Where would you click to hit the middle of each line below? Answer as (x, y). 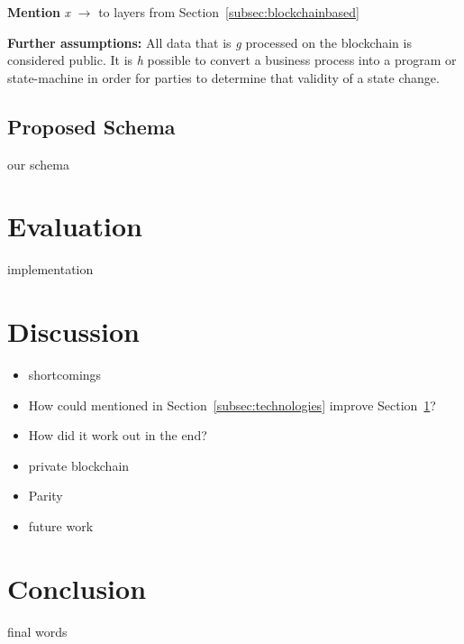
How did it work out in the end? (118, 435)
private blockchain (79, 465)
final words (37, 631)
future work (61, 525)
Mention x (39, 12)
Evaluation (75, 226)
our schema (38, 164)
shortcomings (65, 375)
